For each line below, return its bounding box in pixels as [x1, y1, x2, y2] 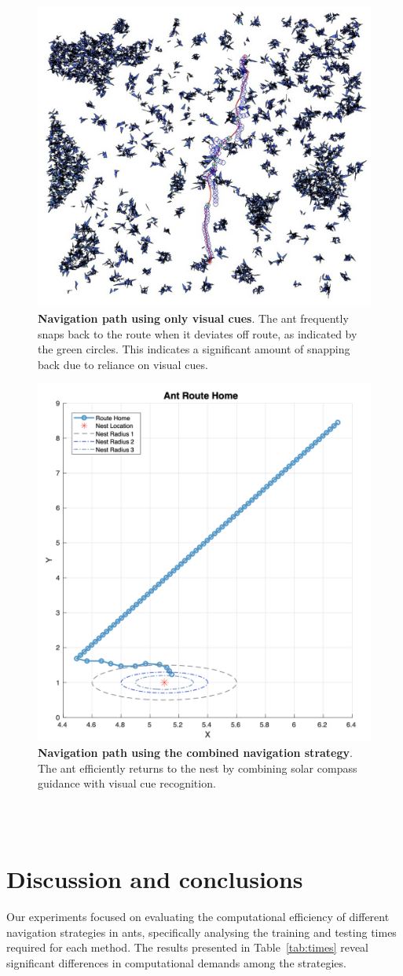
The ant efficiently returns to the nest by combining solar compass [38, 759, 357, 776]
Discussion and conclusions [6, 863, 303, 895]
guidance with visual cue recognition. [38, 775, 216, 791]
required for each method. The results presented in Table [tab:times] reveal [6, 939, 368, 956]
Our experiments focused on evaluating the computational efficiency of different [6, 908, 390, 925]
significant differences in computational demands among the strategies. [6, 954, 346, 971]
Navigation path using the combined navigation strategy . [38, 744, 353, 761]
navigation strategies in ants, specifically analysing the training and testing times [6, 923, 397, 940]
